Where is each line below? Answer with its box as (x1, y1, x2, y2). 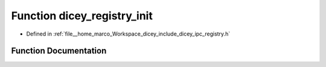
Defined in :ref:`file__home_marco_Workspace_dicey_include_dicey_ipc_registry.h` (26, 30, 231, 37)
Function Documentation (11, 46, 107, 56)
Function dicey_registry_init (11, 9, 153, 22)
